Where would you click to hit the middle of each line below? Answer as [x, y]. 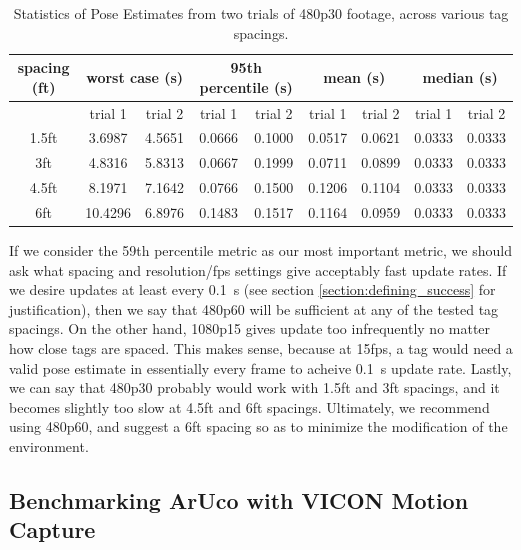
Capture [52, 529]
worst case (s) [134, 76]
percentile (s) [246, 86]
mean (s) [354, 76]
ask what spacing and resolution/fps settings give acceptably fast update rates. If [258, 269]
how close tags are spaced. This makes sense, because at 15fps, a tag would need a [261, 348]
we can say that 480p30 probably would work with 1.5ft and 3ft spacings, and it [254, 387]
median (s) [460, 76]
